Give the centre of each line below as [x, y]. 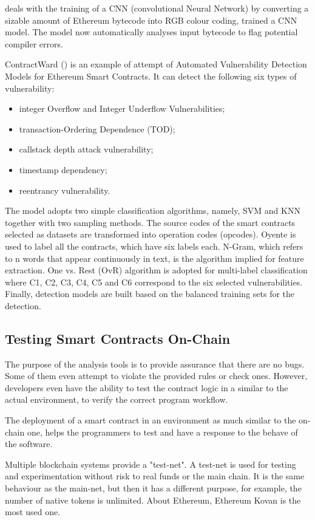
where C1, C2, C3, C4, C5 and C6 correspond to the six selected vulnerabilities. [154, 282]
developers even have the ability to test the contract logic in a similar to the [147, 387]
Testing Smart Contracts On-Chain [118, 338]
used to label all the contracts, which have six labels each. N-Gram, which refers [154, 246]
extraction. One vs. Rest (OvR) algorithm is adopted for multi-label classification [156, 270]
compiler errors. [34, 43]
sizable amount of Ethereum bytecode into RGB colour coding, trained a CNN [151, 20]
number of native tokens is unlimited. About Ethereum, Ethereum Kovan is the [153, 500]
